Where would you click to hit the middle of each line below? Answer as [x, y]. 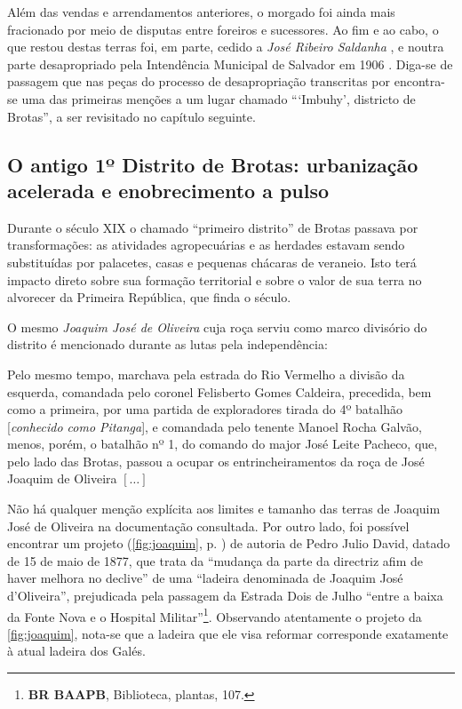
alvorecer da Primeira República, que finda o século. [149, 297]
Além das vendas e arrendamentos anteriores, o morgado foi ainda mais [201, 12]
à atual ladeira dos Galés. [76, 651]
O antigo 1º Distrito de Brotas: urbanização [213, 164]
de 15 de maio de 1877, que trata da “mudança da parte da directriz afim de [215, 560]
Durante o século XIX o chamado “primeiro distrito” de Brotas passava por [213, 227]
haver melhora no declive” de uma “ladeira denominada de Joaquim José [205, 578]
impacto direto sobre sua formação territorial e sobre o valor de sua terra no [215, 279]
